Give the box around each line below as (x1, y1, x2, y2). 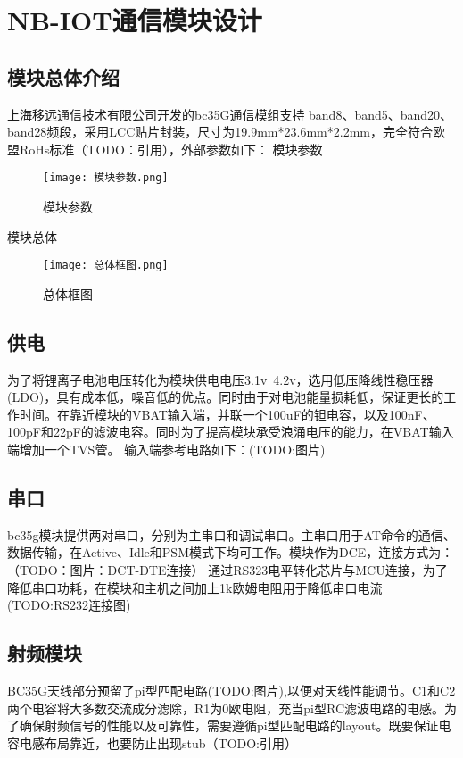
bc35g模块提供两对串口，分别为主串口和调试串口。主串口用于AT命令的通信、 (7, 525, 456, 544)
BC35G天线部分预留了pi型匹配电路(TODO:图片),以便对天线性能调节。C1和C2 (7, 681, 456, 699)
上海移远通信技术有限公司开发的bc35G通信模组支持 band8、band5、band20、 (7, 104, 453, 123)
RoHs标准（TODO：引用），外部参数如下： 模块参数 (19, 139, 323, 158)
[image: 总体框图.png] (43, 259, 169, 272)
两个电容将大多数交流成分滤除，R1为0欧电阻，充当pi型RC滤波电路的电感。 (7, 698, 444, 717)
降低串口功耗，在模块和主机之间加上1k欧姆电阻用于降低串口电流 (7, 578, 383, 596)
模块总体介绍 (7, 62, 120, 90)
